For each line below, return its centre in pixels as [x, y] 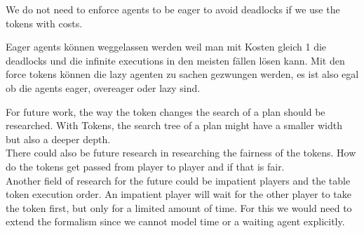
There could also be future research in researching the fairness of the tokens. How [181, 153]
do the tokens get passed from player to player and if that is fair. [145, 166]
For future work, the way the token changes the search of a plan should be [166, 111]
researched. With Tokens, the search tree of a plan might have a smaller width [174, 125]
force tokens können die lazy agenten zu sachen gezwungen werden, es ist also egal [182, 74]
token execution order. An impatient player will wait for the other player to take [178, 194]
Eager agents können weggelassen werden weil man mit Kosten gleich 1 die [166, 47]
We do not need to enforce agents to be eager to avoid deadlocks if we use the [173, 9]
